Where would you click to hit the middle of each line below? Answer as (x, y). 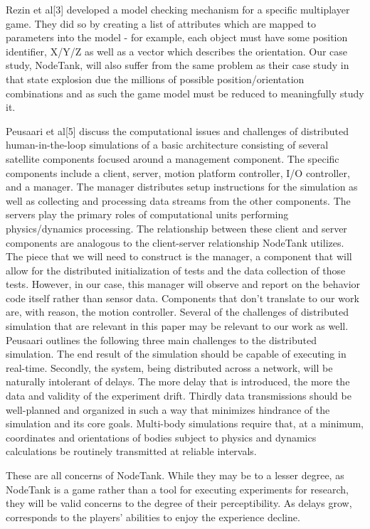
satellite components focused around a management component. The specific (173, 158)
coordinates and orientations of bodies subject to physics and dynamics (161, 437)
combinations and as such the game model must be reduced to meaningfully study (185, 93)
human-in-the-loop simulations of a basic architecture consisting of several (167, 145)
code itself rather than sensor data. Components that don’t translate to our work (183, 298)
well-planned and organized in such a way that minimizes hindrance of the (168, 409)
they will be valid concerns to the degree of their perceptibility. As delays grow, (179, 503)
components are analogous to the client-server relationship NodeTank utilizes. (175, 242)
